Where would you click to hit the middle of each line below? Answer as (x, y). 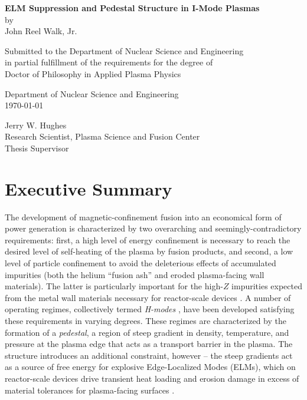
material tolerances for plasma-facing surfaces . (90, 390)
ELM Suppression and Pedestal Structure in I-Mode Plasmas (132, 8)
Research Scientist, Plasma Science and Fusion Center (102, 136)
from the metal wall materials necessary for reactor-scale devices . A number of (148, 297)
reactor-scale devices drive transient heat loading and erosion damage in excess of (152, 378)
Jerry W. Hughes (36, 125)
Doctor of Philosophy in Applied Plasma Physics (93, 73)
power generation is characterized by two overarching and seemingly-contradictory (153, 228)
